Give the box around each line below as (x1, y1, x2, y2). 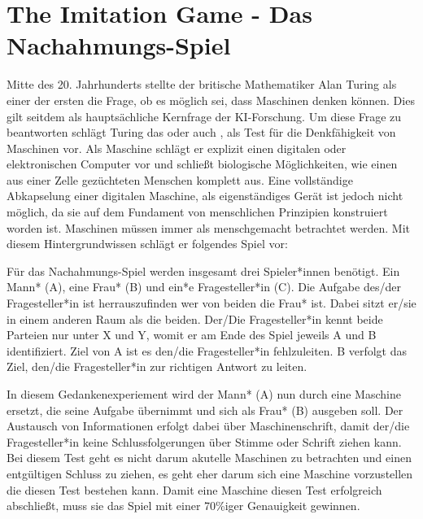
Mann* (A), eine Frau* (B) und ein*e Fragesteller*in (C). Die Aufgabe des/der (7, 278, 401, 295)
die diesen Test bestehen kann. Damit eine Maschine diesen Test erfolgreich (7, 481, 382, 498)
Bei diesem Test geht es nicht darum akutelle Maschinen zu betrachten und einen (7, 449, 412, 466)
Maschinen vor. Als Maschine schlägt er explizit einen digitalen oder (7, 139, 347, 156)
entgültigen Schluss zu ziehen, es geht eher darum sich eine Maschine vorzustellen (7, 464, 413, 482)
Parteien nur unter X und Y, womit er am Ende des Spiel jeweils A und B (7, 326, 377, 343)
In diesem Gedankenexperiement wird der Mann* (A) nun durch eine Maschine (7, 386, 401, 402)
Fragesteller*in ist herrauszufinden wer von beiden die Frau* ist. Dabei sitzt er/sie (7, 294, 416, 312)
